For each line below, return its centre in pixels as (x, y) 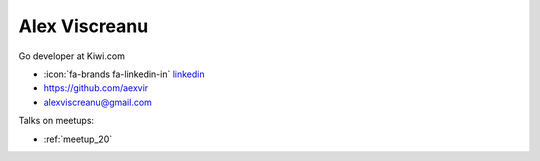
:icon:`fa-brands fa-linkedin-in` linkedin (124, 74)
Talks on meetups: (56, 121)
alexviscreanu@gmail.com (97, 102)
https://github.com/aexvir (96, 88)
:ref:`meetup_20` (78, 139)
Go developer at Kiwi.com (71, 56)
